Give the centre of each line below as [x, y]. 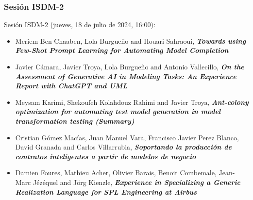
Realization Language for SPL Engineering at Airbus [106, 192]
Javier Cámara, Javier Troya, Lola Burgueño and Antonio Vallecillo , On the [130, 67]
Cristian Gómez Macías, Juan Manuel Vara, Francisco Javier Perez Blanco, [127, 137]
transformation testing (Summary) [75, 121]
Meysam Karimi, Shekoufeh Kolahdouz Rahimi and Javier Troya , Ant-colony [132, 102]
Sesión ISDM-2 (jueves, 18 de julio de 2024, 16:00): [80, 25]
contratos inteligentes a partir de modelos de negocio [106, 156]
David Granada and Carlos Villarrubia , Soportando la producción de [123, 147]
